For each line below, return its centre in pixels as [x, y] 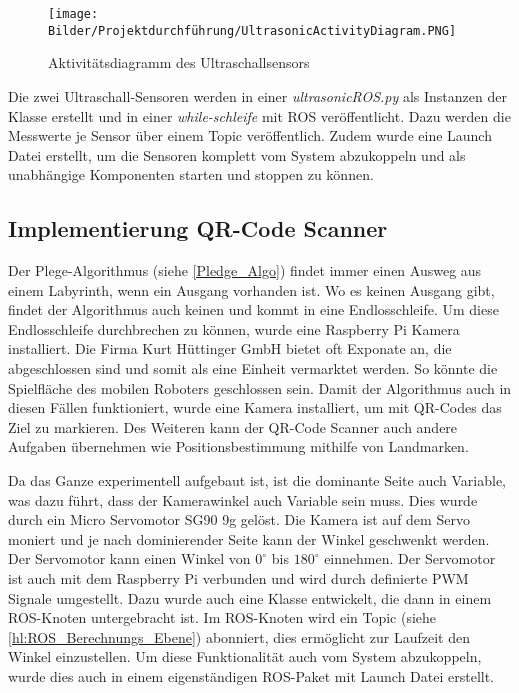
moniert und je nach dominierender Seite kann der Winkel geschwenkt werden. [249, 538]
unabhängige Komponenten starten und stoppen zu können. [191, 174]
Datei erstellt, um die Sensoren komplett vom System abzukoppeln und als [237, 154]
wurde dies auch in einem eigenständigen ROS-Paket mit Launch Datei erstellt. [251, 675]
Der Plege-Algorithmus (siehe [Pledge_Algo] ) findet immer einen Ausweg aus [245, 270]
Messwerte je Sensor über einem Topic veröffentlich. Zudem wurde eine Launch [250, 135]
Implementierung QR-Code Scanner [198, 228]
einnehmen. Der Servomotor [410, 558]
